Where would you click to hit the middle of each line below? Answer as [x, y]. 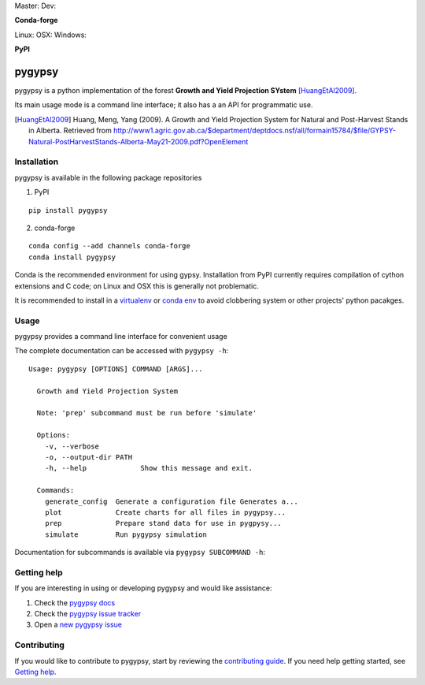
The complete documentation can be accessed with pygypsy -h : [122, 351]
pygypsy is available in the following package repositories [108, 177]
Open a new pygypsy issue [78, 625]
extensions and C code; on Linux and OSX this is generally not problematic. [137, 286]
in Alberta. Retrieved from [70, 131]
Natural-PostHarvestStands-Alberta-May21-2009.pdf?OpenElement [139, 141]
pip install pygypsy [68, 210]
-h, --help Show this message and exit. [149, 468]
